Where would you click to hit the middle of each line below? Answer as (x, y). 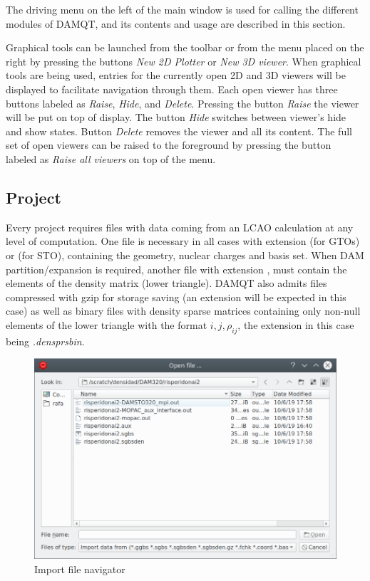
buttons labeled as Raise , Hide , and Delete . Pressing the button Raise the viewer (183, 103)
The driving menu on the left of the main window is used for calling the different (182, 9)
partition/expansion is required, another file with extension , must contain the (176, 269)
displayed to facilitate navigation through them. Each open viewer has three (172, 89)
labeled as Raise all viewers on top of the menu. (111, 158)
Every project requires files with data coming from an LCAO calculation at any (180, 227)
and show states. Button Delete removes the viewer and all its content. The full (179, 131)
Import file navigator (80, 569)
